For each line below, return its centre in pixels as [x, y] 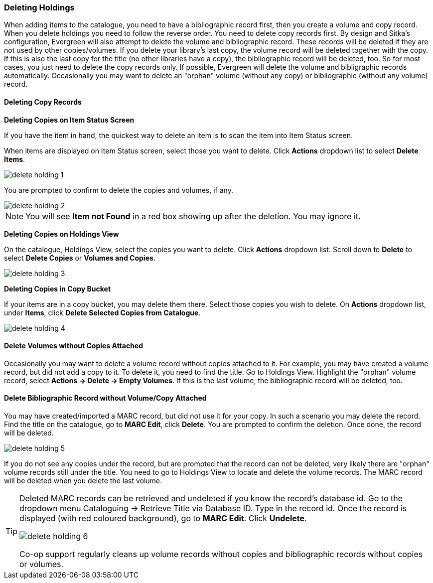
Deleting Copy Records [43, 102]
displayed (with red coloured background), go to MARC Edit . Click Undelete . [163, 518]
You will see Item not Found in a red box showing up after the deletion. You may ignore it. [193, 216]
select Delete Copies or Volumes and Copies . [80, 258]
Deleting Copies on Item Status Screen [69, 120]
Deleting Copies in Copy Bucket [58, 289]
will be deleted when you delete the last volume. [83, 481]
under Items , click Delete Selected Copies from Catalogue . [102, 312]
